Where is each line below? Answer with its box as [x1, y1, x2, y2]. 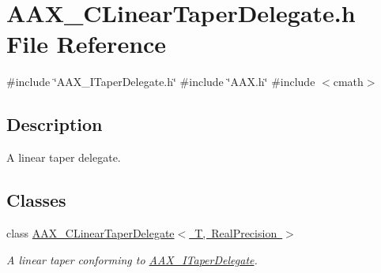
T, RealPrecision [194, 224, 277, 241]
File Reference [6, 28, 167, 60]
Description [6, 112, 103, 136]
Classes [6, 188, 66, 212]
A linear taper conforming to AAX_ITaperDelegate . [6, 251, 258, 267]
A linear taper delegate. [6, 149, 121, 166]
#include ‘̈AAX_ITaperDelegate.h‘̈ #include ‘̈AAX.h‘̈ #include [6, 73, 315, 90]
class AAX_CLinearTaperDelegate [6, 224, 175, 241]
